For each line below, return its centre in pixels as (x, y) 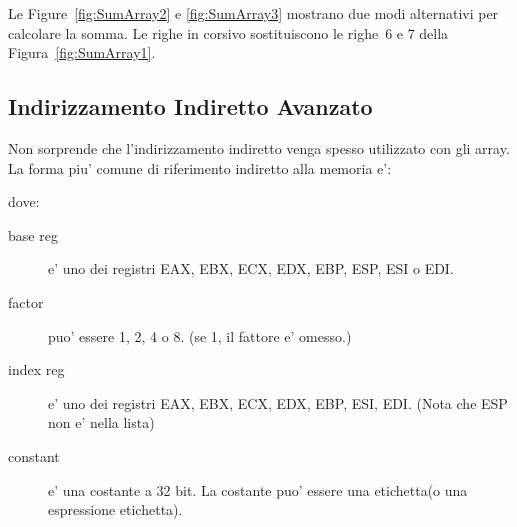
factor (26, 301)
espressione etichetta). (115, 509)
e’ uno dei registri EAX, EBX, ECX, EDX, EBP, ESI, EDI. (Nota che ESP (278, 402)
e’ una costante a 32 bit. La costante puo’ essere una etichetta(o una (258, 489)
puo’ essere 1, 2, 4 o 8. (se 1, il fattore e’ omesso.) (200, 335)
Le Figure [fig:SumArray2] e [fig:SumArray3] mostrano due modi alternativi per (253, 13)
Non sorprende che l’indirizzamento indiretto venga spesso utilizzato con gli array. (259, 147)
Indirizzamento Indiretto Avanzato (190, 106)
